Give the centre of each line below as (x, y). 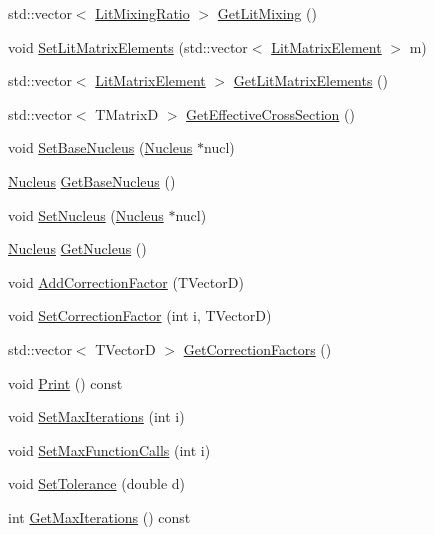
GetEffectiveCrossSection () (270, 113)
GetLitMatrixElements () (310, 80)
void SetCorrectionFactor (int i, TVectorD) (140, 315)
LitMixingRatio (142, 13)
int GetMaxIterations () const (99, 516)
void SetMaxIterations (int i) (96, 416)
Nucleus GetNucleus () (77, 248)
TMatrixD (127, 113)
